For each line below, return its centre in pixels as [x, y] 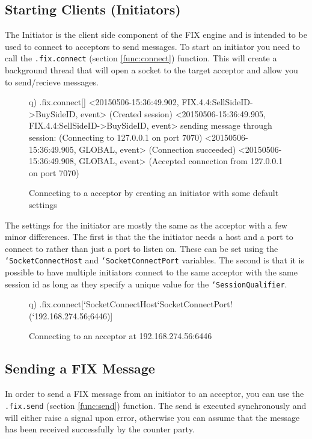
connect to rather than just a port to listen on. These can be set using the [142, 248]
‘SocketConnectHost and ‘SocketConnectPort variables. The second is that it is [155, 260]
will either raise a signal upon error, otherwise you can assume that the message [152, 417]
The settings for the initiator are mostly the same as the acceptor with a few [146, 225]
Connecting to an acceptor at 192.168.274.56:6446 [121, 336]
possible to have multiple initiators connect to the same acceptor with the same [151, 272]
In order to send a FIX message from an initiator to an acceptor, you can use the [154, 394]
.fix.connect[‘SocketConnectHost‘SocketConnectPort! [136, 304]
